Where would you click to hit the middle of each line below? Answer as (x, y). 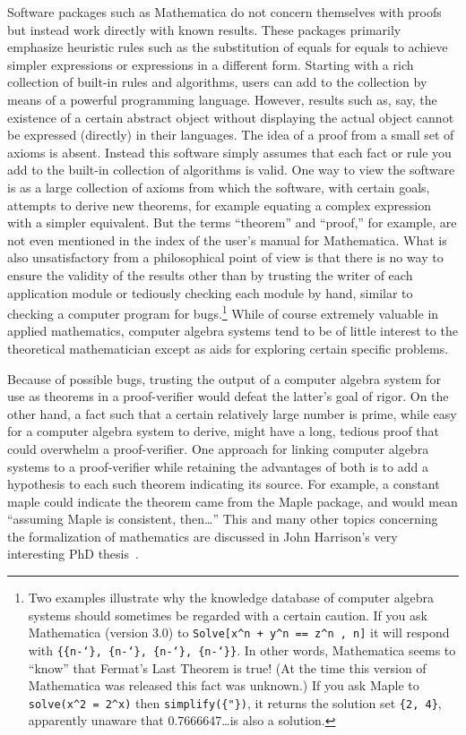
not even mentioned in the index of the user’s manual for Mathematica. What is (227, 239)
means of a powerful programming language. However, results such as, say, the (222, 99)
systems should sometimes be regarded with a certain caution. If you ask (228, 615)
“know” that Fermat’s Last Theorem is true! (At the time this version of (227, 667)
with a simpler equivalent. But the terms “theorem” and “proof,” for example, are (232, 222)
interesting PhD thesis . (73, 554)
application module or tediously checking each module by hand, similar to (210, 292)
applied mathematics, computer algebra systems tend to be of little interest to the (233, 331)
